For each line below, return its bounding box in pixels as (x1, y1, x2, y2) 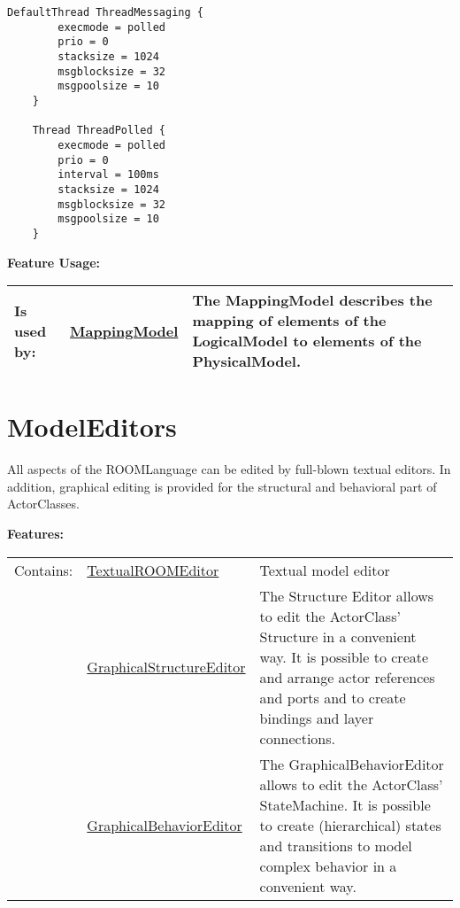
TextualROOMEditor (87, 559, 219, 580)
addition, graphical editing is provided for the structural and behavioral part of (7, 477, 437, 495)
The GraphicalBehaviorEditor (259, 753, 444, 774)
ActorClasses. (7, 494, 80, 513)
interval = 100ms (57, 168, 159, 182)
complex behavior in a (259, 855, 397, 876)
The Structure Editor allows (259, 585, 434, 606)
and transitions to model (259, 834, 412, 856)
